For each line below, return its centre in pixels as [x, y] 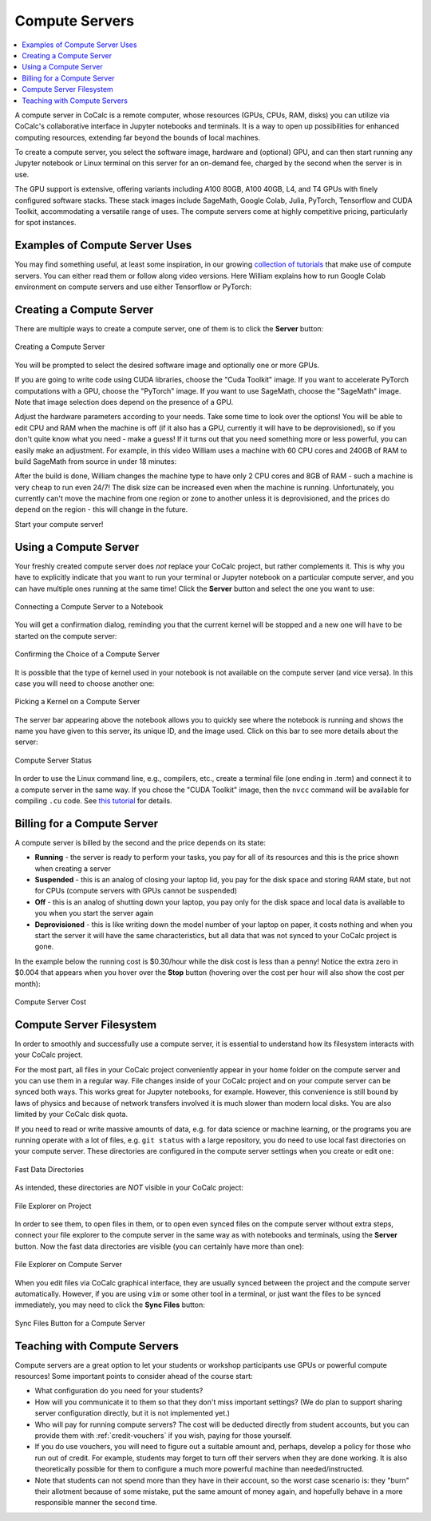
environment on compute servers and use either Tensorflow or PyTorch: [133, 287]
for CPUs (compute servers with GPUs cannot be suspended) [136, 891]
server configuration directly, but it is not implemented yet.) [132, 1413]
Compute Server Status [53, 760]
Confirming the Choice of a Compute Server [87, 654]
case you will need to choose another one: [85, 683]
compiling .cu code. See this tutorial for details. [93, 801]
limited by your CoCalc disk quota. [71, 1115]
